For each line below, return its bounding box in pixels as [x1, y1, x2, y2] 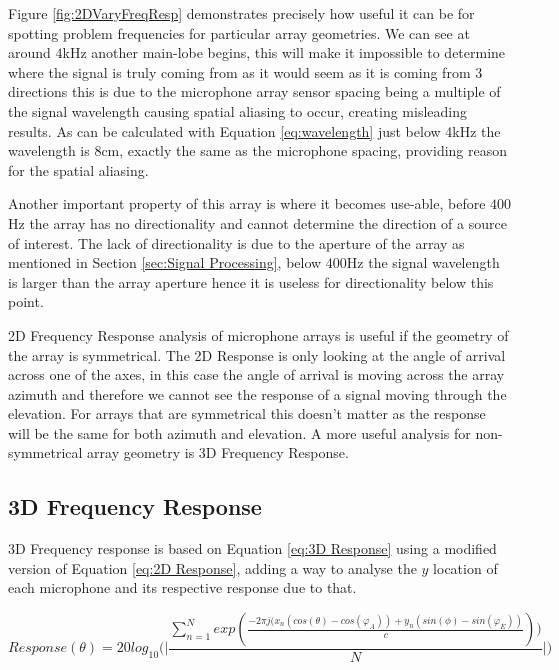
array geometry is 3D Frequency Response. [87, 442, 349, 463]
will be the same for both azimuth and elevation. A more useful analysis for [8, 422, 471, 443]
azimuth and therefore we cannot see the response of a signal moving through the [8, 383, 507, 404]
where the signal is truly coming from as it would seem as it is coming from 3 [8, 61, 483, 82]
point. [8, 291, 44, 312]
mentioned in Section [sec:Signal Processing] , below [8, 252, 322, 273]
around [8, 42, 51, 63]
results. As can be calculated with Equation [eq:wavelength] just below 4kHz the [8, 120, 501, 141]
